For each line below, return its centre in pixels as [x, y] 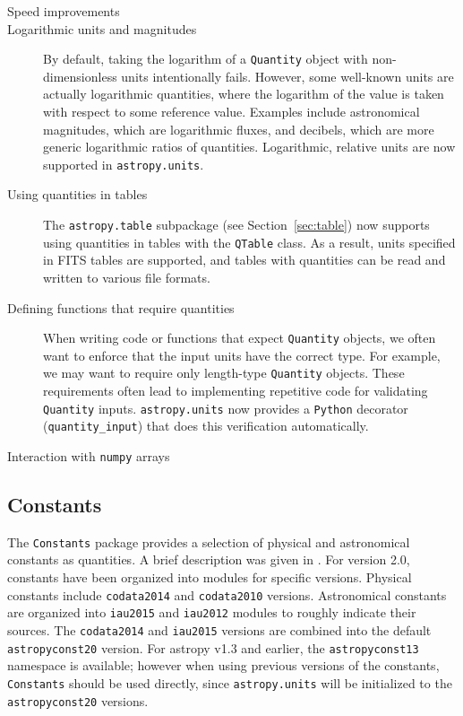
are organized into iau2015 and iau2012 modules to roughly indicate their [212, 612]
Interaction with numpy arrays [89, 455]
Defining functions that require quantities [121, 307]
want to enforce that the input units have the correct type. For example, [242, 355]
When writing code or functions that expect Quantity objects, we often [240, 338]
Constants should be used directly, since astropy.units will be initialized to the [230, 682]
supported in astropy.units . [124, 164]
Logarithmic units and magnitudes [102, 28]
